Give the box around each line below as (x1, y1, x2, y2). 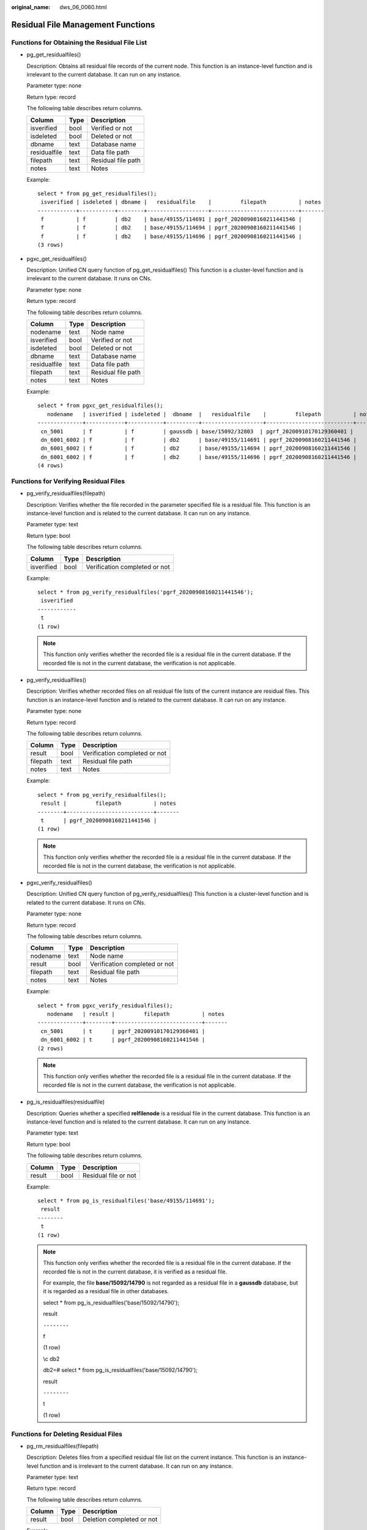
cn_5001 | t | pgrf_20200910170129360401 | (40, 1028, 206, 1034)
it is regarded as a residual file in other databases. (43, 1288, 169, 1295)
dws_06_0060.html (59, 4, 107, 10)
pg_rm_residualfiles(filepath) (26, 1442, 99, 1450)
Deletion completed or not (83, 1515, 158, 1524)
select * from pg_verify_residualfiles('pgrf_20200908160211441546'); (37, 588, 254, 595)
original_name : (11, 4, 51, 10)
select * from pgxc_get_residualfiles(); (37, 402, 163, 409)
